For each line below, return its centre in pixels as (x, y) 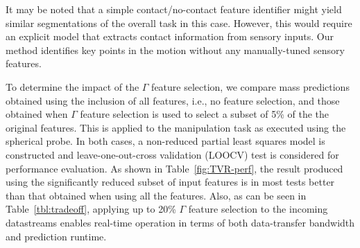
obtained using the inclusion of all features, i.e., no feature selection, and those (173, 100)
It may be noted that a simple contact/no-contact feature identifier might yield (174, 9)
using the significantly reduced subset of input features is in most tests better (170, 182)
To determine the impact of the (72, 86)
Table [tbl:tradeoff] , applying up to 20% (91, 209)
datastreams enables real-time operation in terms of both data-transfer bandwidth (180, 222)
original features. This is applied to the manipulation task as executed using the (176, 127)
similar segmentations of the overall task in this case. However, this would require (179, 23)
